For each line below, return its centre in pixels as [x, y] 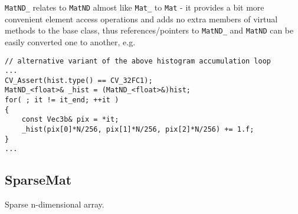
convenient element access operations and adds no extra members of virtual [141, 19]
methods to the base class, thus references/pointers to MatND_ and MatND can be [149, 30]
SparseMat [38, 180]
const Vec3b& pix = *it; [70, 120]
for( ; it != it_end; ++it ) [62, 100]
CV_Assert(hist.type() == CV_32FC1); [79, 80]
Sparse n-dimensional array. [55, 204]
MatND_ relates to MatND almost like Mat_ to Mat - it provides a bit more [135, 7]
